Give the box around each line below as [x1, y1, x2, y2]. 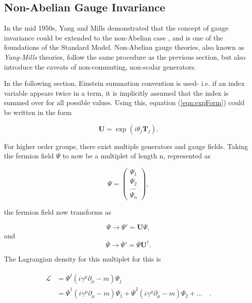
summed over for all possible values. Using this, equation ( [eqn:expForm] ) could [4, 97, 245, 108]
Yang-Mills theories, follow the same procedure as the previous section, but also [4, 51, 246, 62]
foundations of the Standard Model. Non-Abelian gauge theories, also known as [4, 42, 245, 52]
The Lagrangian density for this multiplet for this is [4, 253, 161, 264]
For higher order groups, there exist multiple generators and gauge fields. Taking [4, 141, 248, 151]
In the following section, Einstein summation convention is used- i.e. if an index [4, 78, 245, 88]
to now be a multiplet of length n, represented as [62, 151, 210, 161]
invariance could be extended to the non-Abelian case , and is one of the [4, 32, 223, 42]
